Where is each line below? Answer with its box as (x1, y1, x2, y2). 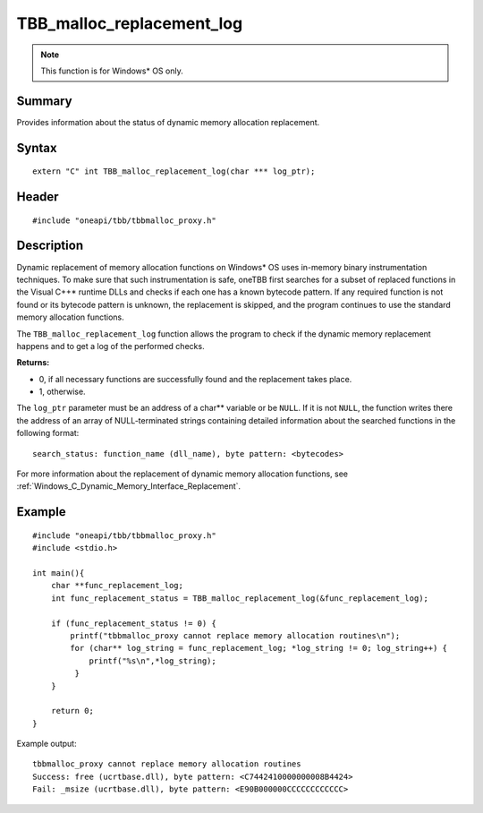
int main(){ (32, 569, 85, 578)
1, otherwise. (38, 386, 86, 398)
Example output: (16, 739, 77, 749)
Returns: (16, 357, 50, 368)
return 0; (50, 706, 94, 716)
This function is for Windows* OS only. (40, 65, 183, 76)
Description (16, 238, 84, 253)
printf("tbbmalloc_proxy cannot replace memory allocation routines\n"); (70, 630, 401, 640)
